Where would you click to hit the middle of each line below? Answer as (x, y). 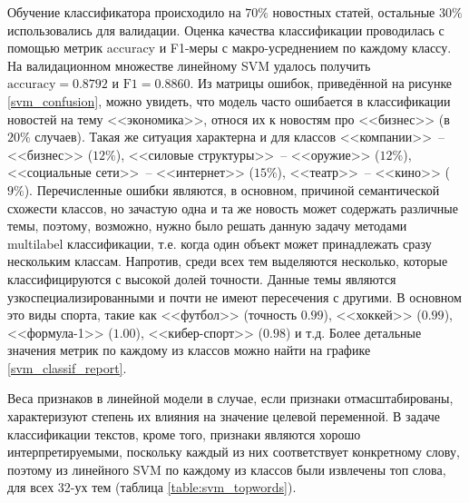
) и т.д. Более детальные (353, 332)
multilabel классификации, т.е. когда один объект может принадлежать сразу (220, 243)
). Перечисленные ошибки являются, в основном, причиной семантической (232, 189)
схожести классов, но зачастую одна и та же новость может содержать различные (233, 207)
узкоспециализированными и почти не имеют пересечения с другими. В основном (234, 296)
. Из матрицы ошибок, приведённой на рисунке (321, 83)
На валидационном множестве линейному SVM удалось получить (189, 65)
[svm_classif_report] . (67, 367)
